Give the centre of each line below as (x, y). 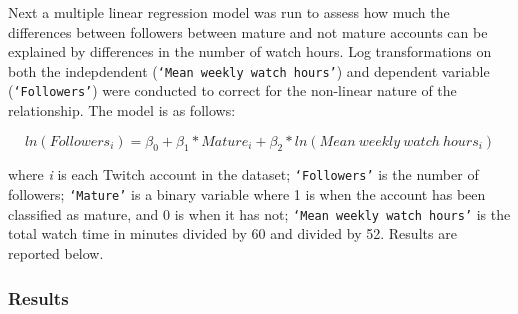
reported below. (56, 253)
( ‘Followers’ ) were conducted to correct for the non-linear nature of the (232, 90)
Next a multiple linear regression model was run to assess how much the (229, 12)
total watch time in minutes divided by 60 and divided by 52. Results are (232, 233)
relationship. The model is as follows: (122, 110)
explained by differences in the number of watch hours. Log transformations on (250, 51)
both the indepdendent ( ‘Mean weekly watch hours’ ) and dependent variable (249, 70)
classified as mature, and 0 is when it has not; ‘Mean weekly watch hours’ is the (259, 213)
